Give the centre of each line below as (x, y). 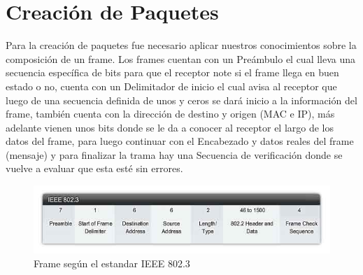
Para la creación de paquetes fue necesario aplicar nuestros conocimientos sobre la (181, 45)
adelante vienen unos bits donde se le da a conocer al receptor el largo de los (170, 127)
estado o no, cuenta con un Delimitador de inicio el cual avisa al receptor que (171, 86)
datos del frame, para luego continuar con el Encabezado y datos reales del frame (180, 141)
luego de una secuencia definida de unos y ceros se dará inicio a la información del (181, 100)
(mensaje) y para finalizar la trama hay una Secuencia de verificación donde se (174, 154)
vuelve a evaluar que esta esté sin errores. (94, 168)
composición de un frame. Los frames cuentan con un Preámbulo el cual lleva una (181, 58)
